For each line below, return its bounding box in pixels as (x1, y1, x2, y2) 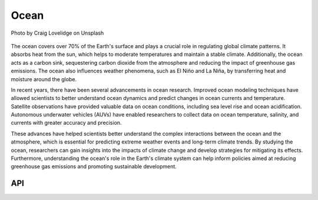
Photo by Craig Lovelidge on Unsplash (11, 29, 104, 36)
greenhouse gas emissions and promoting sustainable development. (11, 163, 177, 170)
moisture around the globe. (11, 75, 77, 82)
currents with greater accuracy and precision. (11, 119, 122, 126)
